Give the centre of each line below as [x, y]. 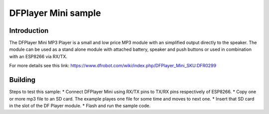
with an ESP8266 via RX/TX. [38, 56]
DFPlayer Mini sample [55, 13]
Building [22, 80]
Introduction [29, 31]
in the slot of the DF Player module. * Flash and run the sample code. [80, 106]
